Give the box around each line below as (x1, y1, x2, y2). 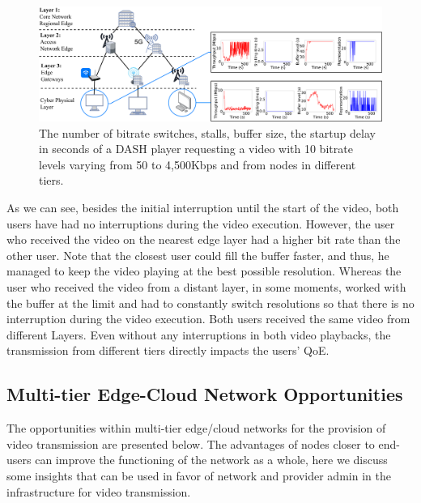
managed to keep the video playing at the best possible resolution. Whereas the (6, 262, 402, 279)
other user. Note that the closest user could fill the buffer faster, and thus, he (6, 246, 389, 263)
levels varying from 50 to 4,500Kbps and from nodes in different (39, 156, 356, 173)
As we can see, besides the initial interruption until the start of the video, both (6, 198, 399, 215)
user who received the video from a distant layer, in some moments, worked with (6, 278, 406, 295)
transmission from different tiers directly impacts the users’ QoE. (6, 342, 330, 359)
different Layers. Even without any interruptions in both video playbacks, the (6, 326, 391, 343)
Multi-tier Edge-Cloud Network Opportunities (6, 382, 403, 407)
